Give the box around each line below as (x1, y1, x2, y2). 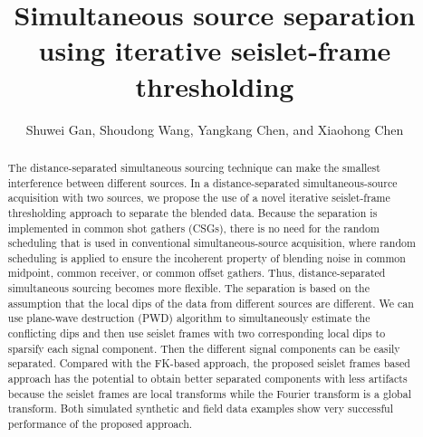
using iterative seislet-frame (38, 32, 391, 69)
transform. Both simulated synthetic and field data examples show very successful (7, 401, 393, 416)
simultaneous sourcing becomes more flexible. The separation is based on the (7, 280, 370, 296)
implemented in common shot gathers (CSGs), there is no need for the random (7, 220, 380, 235)
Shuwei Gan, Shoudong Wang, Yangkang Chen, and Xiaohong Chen (25, 119, 404, 138)
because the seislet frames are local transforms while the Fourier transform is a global (7, 385, 411, 401)
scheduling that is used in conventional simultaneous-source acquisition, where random (7, 235, 416, 251)
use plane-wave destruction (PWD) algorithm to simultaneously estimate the (7, 310, 370, 326)
